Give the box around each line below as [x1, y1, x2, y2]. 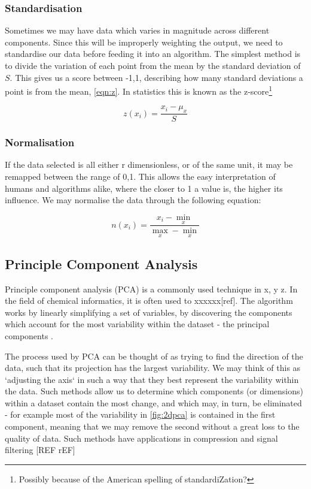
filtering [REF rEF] [5, 443, 75, 456]
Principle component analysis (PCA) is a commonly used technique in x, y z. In [5, 282, 298, 295]
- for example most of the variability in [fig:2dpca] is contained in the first [5, 408, 276, 421]
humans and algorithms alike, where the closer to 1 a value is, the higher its [5, 182, 283, 194]
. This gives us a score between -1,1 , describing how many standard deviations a [10, 71, 303, 83]
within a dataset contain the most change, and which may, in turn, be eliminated [5, 396, 302, 409]
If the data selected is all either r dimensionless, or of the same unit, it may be [5, 158, 293, 171]
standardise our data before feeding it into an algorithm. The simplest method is [5, 47, 301, 60]
